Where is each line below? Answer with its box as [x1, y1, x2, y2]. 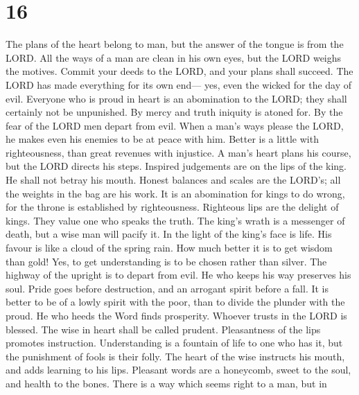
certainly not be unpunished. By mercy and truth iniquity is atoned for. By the [6, 105, 343, 119]
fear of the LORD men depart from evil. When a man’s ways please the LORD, [6, 118, 344, 132]
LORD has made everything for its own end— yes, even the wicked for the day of [6, 77, 352, 91]
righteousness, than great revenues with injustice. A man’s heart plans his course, [6, 145, 351, 159]
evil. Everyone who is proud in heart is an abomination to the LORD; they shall [6, 91, 347, 105]
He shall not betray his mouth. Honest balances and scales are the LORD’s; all [6, 173, 341, 187]
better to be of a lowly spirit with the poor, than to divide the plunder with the [6, 295, 345, 309]
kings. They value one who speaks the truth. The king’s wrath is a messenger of [6, 213, 345, 227]
